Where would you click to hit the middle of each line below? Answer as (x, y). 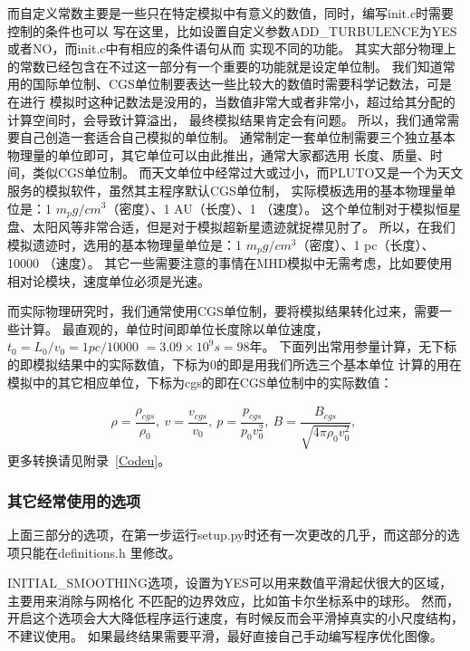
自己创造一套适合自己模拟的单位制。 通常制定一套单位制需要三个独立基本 (237, 137)
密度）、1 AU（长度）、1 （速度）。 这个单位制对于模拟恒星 (290, 208)
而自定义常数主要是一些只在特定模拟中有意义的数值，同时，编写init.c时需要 (231, 13)
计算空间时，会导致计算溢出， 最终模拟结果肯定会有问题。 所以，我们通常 (227, 119)
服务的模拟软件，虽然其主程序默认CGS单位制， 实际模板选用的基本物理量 (225, 190)
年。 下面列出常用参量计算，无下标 (353, 346)
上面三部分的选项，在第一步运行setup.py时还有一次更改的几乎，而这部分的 (227, 534)
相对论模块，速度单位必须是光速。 (109, 280)
